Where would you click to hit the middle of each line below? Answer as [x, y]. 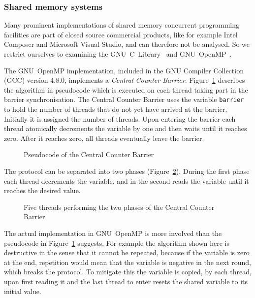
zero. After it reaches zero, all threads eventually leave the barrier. [104, 138]
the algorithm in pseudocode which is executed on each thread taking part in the [126, 89]
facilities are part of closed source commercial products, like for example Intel [121, 34]
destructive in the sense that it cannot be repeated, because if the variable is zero [127, 252]
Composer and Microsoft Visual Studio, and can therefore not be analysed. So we [127, 44]
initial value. [23, 291]
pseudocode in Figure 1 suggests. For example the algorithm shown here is [117, 243]
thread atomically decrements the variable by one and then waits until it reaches [126, 128]
